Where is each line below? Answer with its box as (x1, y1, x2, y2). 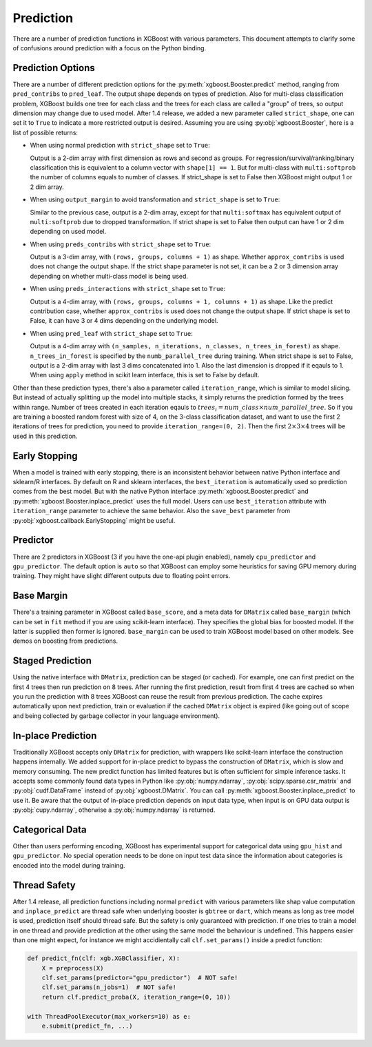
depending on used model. (30, 228, 107, 236)
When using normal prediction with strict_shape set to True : (30, 141, 210, 150)
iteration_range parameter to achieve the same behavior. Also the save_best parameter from (12, 507, 291, 515)
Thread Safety (12, 879, 76, 891)
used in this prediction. (12, 432, 78, 440)
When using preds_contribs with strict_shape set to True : (30, 240, 211, 248)
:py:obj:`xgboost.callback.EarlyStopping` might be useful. (12, 516, 176, 524)
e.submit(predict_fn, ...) (41, 1021, 134, 1030)
